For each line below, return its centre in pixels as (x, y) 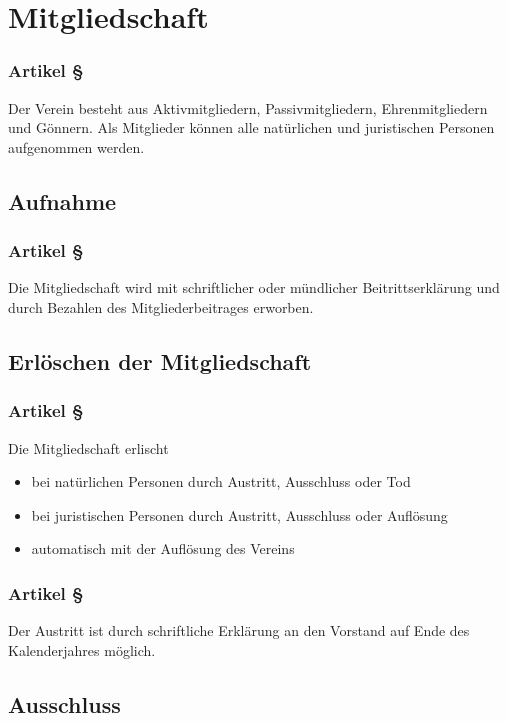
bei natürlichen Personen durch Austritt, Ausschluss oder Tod (221, 481)
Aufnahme (62, 200)
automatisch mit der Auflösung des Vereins (163, 548)
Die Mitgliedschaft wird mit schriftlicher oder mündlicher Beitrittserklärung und (254, 287)
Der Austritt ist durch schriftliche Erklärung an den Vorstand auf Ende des (239, 630)
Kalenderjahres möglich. (82, 649)
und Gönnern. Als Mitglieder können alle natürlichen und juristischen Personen (251, 127)
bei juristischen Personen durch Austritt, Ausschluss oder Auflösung (239, 514)
